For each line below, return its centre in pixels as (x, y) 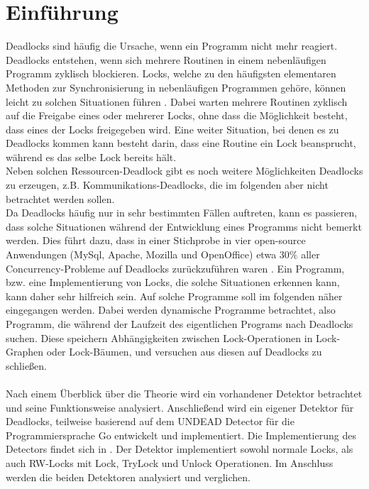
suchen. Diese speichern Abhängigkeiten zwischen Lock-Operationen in (159, 337)
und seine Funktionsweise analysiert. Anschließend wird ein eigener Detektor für (180, 407)
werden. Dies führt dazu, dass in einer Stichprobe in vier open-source (156, 240)
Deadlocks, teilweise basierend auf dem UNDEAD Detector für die (150, 421)
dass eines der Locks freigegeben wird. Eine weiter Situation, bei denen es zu (172, 129)
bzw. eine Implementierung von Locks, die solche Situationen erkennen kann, (173, 282)
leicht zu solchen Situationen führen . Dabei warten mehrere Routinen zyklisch (177, 101)
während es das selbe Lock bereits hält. (91, 156)
